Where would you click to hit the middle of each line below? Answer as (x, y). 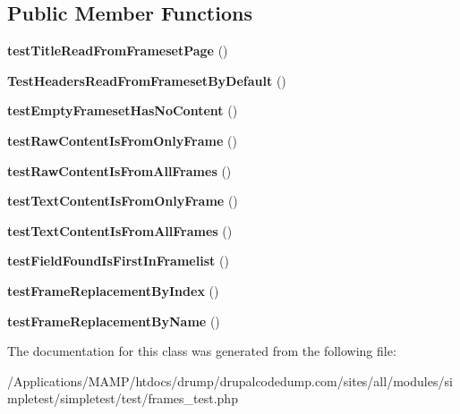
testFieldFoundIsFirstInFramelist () (118, 261)
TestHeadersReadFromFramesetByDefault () (147, 80)
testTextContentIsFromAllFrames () (120, 230)
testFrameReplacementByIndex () (113, 290)
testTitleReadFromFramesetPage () (118, 51)
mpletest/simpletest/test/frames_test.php (123, 398)
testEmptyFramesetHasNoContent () (123, 110)
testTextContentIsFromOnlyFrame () (123, 201)
